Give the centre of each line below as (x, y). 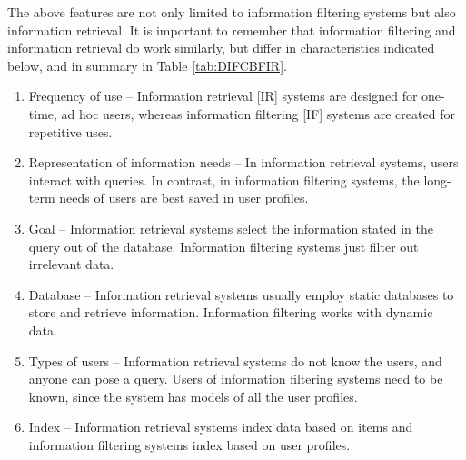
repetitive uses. (70, 131)
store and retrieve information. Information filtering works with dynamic (231, 312)
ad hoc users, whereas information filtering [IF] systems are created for (258, 113)
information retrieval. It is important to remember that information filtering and (232, 30)
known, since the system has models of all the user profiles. (193, 396)
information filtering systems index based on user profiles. (189, 444)
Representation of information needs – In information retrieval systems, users (243, 162)
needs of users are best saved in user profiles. (184, 198)
